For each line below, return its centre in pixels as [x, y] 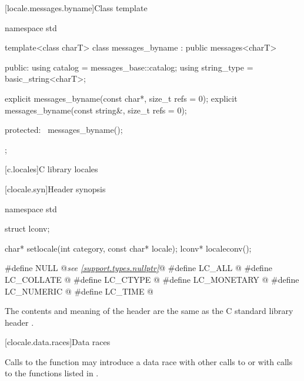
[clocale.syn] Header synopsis [55, 188]
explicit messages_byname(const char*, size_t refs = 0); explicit [121, 98]
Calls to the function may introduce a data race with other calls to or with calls [149, 361]
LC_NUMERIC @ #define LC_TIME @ [79, 291]
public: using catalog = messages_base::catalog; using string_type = [129, 67]
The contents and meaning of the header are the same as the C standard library [149, 311]
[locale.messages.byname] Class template [76, 8]
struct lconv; [27, 228]
